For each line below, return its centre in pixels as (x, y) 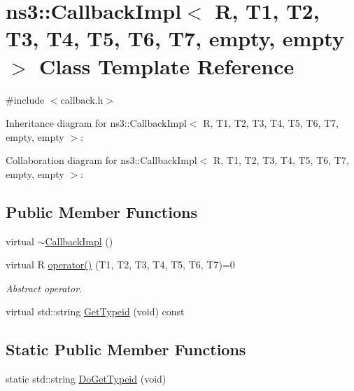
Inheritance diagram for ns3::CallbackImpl (96, 123)
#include (25, 99)
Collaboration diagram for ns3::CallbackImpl (101, 160)
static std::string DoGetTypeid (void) (86, 379)
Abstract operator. (44, 288)
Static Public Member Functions (126, 349)
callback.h (82, 99)
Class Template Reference (167, 66)
